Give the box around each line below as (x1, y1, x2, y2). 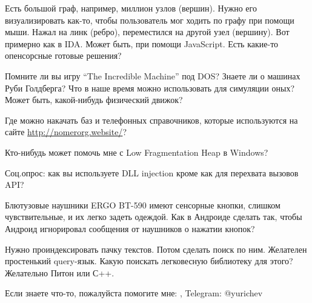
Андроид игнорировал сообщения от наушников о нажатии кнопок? (5, 222, 255, 235)
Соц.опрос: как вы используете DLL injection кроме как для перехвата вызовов (5, 166, 299, 179)
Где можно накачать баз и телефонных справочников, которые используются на (5, 113, 298, 126)
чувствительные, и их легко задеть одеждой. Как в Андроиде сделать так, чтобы (5, 210, 302, 223)
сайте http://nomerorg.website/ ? (5, 125, 127, 138)
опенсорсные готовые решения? (5, 49, 122, 62)
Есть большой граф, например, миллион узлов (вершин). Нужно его (5, 2, 257, 14)
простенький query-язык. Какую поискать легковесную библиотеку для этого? (5, 255, 293, 267)
